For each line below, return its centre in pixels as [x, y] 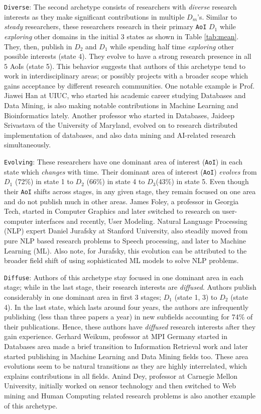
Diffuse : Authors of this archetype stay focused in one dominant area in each [124, 277]
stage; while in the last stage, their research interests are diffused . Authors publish [130, 287]
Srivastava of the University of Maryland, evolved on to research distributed [121, 125]
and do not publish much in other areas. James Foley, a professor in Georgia [121, 201]
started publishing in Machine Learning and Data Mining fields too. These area [126, 356]
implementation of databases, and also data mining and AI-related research [120, 135]
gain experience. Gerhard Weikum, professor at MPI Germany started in [116, 336]
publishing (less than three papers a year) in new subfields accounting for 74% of [128, 317]
